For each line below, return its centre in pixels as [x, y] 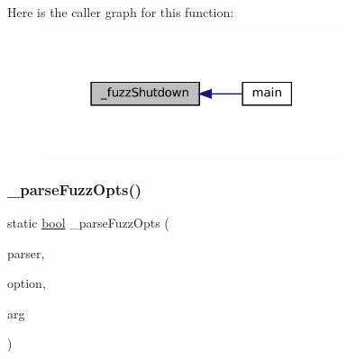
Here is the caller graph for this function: [121, 12]
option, [27, 283]
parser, [26, 252]
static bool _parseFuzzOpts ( [88, 223]
